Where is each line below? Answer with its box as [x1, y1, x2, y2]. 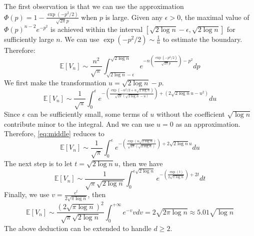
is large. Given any [105, 11, 163, 22]
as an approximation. [175, 118, 240, 129]
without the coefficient [156, 109, 225, 119]
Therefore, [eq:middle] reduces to [4, 128, 104, 139]
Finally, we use [4, 189, 49, 200]
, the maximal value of [180, 11, 249, 22]
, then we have [118, 158, 163, 168]
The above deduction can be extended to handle [4, 223, 151, 233]
